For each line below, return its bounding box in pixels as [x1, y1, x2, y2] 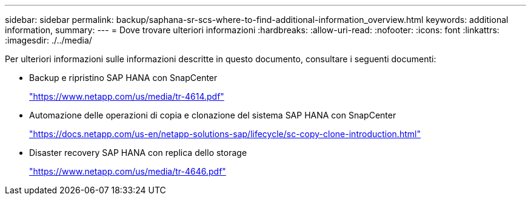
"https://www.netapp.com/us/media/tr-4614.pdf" [29, 91, 224, 102]
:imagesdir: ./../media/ [5, 35, 92, 45]
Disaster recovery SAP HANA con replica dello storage [29, 147, 247, 158]
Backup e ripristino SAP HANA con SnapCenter [29, 73, 218, 83]
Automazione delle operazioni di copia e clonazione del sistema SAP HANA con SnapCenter [29, 110, 396, 120]
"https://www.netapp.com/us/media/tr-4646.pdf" [29, 166, 226, 176]
